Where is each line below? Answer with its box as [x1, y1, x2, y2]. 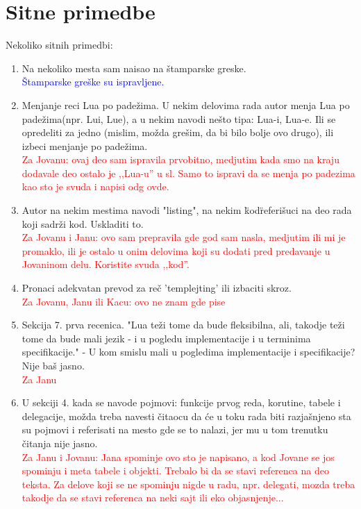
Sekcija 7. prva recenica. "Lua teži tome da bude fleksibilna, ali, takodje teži [22, 317, 345, 332]
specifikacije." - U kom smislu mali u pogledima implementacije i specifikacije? [22, 344, 355, 359]
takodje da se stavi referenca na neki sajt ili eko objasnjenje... [22, 490, 284, 505]
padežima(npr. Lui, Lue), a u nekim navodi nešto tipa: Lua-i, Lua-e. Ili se [22, 111, 336, 126]
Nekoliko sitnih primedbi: [6, 37, 113, 52]
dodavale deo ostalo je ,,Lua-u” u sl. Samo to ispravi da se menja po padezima [22, 165, 355, 180]
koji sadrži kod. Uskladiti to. [22, 216, 144, 231]
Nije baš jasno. [22, 358, 85, 372]
